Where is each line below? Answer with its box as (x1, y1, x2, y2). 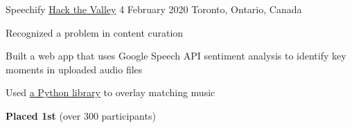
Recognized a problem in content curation (6, 25, 184, 39)
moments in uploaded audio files (6, 62, 143, 76)
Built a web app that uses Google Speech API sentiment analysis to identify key (6, 48, 346, 63)
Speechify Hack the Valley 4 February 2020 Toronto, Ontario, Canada (6, 2, 302, 16)
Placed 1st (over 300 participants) (6, 108, 156, 122)
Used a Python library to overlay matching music (6, 85, 215, 100)
